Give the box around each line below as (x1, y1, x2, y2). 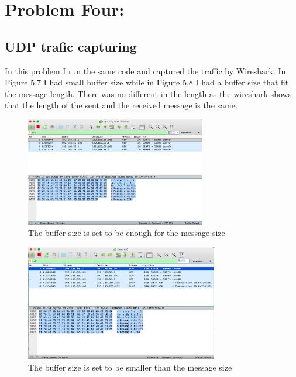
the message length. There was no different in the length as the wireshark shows (5, 87, 292, 100)
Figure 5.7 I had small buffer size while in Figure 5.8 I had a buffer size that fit (5, 76, 289, 88)
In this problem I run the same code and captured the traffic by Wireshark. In (5, 64, 286, 77)
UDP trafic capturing (5, 37, 137, 55)
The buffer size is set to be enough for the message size (28, 227, 225, 239)
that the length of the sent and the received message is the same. (5, 99, 238, 111)
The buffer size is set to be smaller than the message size (28, 361, 232, 373)
